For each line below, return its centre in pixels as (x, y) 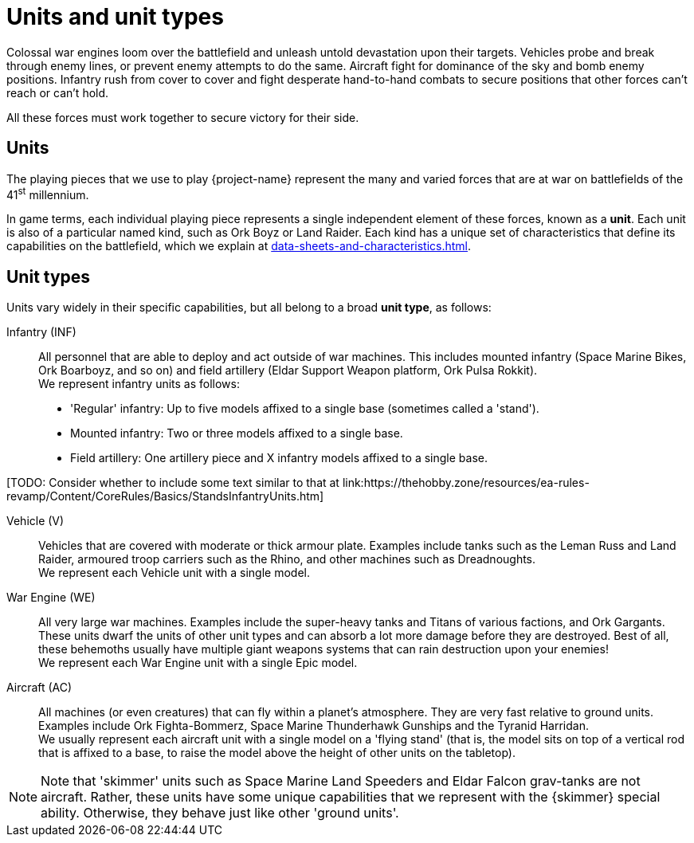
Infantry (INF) (41, 332)
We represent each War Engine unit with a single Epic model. (198, 663)
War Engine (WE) (51, 598)
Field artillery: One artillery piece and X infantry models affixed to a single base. (279, 458)
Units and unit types (115, 17)
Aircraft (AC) (39, 688)
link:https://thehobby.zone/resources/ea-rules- (466, 483)
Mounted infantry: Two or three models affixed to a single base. (237, 433)
